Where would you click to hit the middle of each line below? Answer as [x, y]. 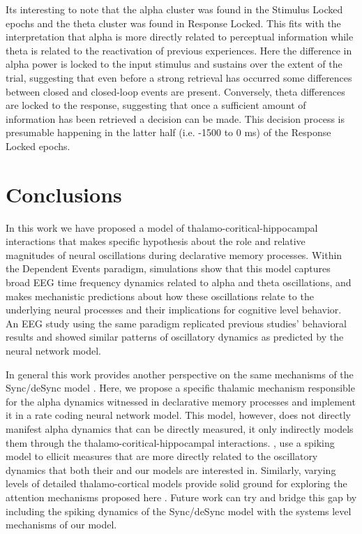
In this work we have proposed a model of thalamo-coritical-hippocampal [162, 227]
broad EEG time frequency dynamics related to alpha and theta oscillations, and [179, 282]
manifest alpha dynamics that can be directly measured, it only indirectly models [180, 428]
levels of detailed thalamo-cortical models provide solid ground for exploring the [176, 483]
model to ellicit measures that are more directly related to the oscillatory [162, 456]
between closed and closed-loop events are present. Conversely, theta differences [175, 91]
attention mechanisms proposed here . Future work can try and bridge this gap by [181, 497]
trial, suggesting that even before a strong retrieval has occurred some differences [179, 77]
